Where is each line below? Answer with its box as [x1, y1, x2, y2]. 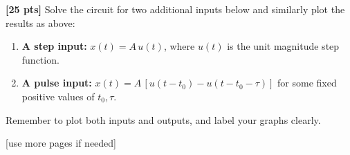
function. [21, 52, 59, 66]
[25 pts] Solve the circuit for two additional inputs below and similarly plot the [6, 2, 345, 16]
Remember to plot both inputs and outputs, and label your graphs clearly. [6, 112, 321, 127]
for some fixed [277, 75, 337, 90]
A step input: [21, 39, 87, 53]
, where [163, 39, 195, 53]
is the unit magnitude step [227, 39, 340, 53]
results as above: [6, 15, 75, 30]
